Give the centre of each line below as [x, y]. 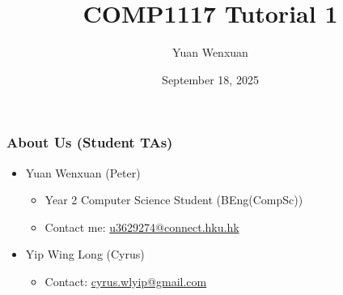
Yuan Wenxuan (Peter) [83, 172]
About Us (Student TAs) [90, 142]
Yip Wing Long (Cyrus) [85, 254]
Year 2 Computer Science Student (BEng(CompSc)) [174, 200]
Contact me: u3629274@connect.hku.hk [142, 227]
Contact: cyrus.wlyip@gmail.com [126, 281]
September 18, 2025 [210, 79]
